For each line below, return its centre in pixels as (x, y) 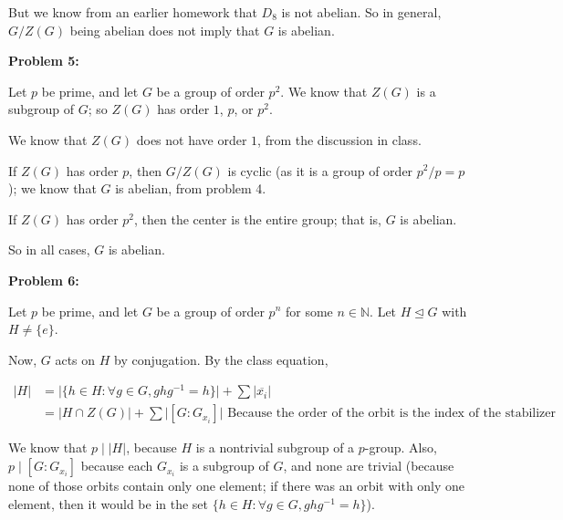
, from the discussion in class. (339, 139)
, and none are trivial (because (369, 466)
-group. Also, (401, 447)
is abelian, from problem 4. (191, 188)
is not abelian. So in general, (361, 12)
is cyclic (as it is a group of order (320, 170)
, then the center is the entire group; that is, (258, 218)
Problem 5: (44, 61)
